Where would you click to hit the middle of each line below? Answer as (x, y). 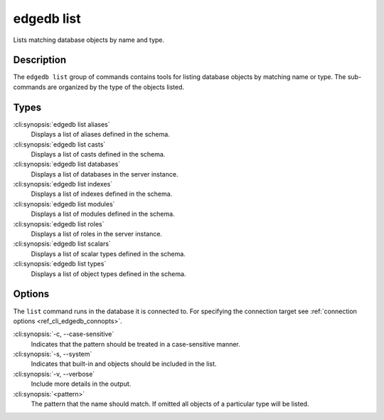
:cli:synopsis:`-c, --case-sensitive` (64, 334)
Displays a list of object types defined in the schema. (108, 273)
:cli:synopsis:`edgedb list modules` (64, 204)
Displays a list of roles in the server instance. (97, 234)
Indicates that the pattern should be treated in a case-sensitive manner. (136, 344)
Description (40, 60)
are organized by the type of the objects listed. (116, 87)
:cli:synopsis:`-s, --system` (53, 354)
